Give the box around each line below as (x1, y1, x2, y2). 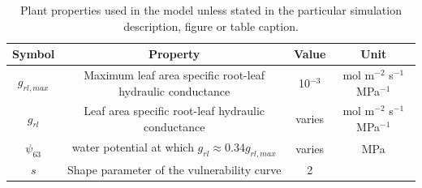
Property (148, 45, 200, 62)
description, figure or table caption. (123, 17, 299, 34)
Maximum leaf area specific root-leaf (84, 66, 265, 83)
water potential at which (71, 138, 194, 155)
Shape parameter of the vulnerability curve (67, 160, 282, 177)
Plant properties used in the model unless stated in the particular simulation (20, 2, 402, 18)
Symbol (12, 45, 55, 62)
